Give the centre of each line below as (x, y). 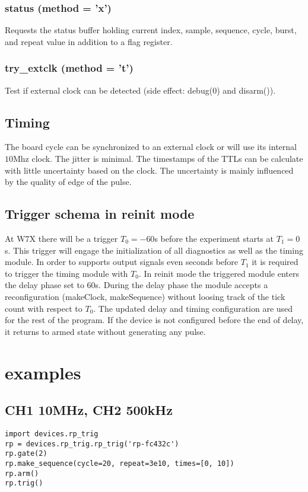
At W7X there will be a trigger (61, 238)
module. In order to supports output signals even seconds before (122, 262)
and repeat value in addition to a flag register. (89, 41)
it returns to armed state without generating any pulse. (105, 331)
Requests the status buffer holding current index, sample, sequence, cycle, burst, (151, 30)
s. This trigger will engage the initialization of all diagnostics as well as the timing (154, 250)
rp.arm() (22, 473)
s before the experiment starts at (214, 238)
